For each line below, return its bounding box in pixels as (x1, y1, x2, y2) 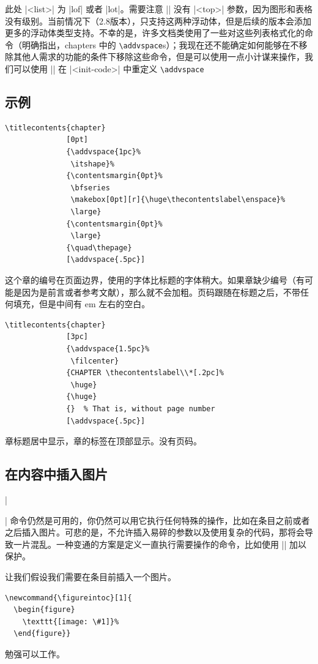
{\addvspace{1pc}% (66, 147, 141, 157)
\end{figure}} (13, 629, 71, 638)
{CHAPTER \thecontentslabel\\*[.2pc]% (66, 368, 224, 378)
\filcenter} (70, 356, 119, 365)
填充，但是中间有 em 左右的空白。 (13, 297, 150, 310)
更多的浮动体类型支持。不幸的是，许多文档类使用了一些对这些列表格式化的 (5, 26, 305, 39)
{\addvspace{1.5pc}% (66, 344, 150, 353)
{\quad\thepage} (66, 243, 132, 252)
